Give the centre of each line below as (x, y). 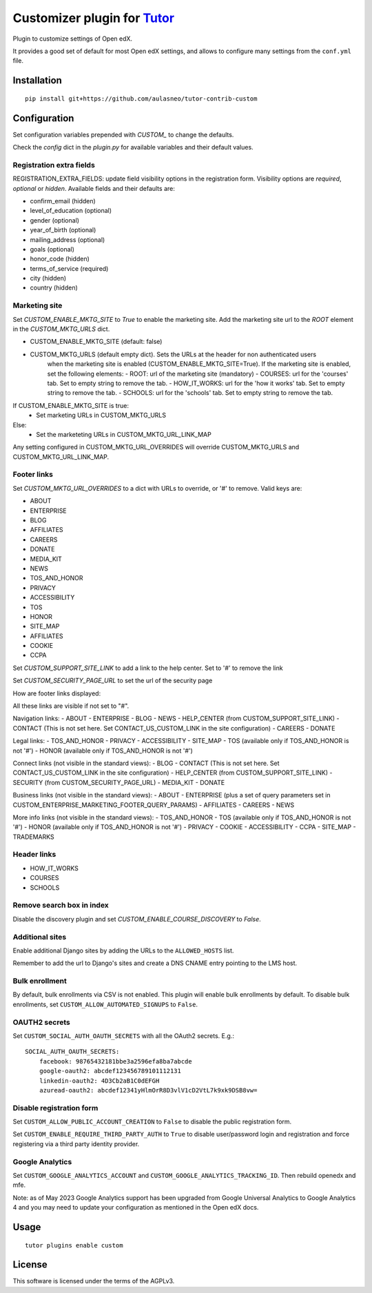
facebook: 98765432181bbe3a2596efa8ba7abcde (115, 1061)
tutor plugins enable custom (74, 1245)
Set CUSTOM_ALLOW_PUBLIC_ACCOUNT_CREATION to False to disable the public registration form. (152, 1122)
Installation (37, 80)
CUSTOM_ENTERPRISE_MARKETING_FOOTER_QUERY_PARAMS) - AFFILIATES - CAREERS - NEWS (154, 805)
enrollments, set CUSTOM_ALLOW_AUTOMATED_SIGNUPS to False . (105, 1004)
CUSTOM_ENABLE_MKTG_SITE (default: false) (96, 342)
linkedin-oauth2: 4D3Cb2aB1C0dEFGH (99, 1081)
